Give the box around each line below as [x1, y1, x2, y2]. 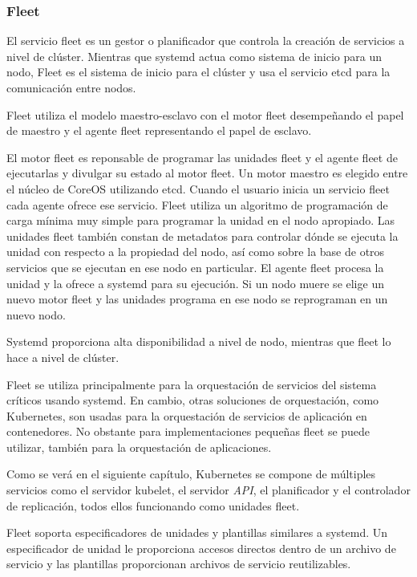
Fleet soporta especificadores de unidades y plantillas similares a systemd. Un [6, 524, 388, 541]
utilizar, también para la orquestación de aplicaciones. [6, 438, 272, 455]
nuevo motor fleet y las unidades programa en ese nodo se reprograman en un [6, 291, 388, 307]
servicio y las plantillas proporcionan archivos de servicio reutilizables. [6, 555, 351, 572]
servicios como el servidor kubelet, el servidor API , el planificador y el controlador [6, 482, 411, 498]
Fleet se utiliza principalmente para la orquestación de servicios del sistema [6, 376, 377, 392]
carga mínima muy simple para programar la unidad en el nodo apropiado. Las [6, 212, 395, 229]
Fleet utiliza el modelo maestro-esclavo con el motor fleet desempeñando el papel [6, 106, 404, 123]
